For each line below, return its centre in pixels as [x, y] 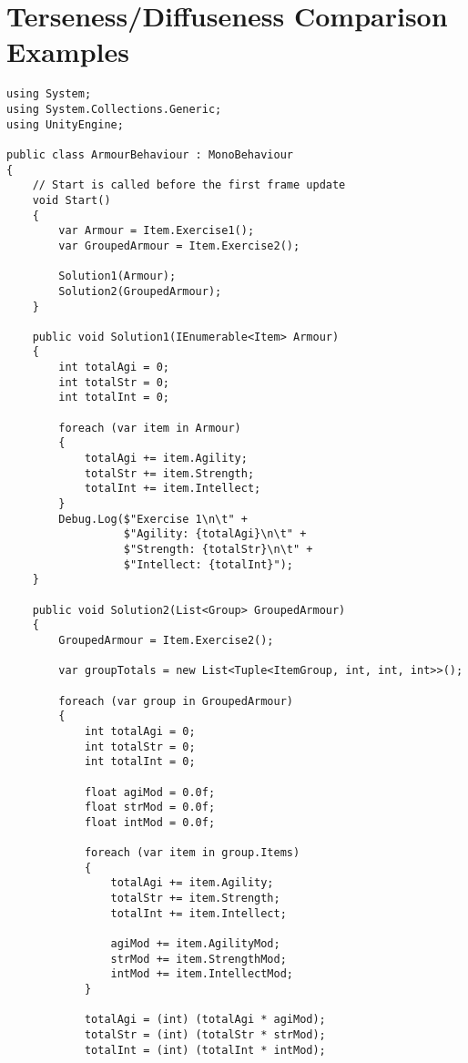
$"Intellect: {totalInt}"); [208, 564]
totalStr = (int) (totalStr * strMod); [205, 1035]
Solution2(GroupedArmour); [140, 291]
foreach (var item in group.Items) [192, 853]
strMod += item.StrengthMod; [198, 959]
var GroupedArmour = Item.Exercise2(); [179, 245]
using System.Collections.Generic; [114, 109]
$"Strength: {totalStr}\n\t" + [218, 549]
